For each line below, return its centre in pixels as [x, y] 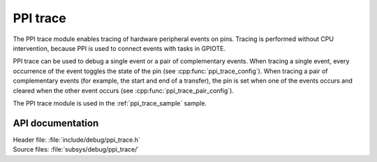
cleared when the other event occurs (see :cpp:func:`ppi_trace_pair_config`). [123, 90]
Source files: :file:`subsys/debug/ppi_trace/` [76, 149]
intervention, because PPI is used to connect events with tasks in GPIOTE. [119, 48]
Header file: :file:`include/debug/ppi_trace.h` [77, 140]
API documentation [56, 123]
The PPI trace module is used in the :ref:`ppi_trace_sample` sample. [110, 103]
